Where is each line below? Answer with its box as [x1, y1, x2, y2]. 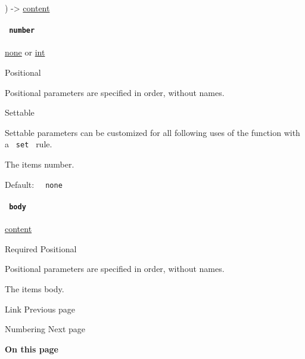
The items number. [5, 158, 74, 171]
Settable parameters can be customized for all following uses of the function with [5, 126, 300, 138]
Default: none [5, 178, 63, 190]
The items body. [5, 282, 64, 295]
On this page [5, 342, 58, 355]
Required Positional [5, 242, 77, 255]
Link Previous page [5, 302, 75, 315]
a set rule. [5, 138, 52, 150]
